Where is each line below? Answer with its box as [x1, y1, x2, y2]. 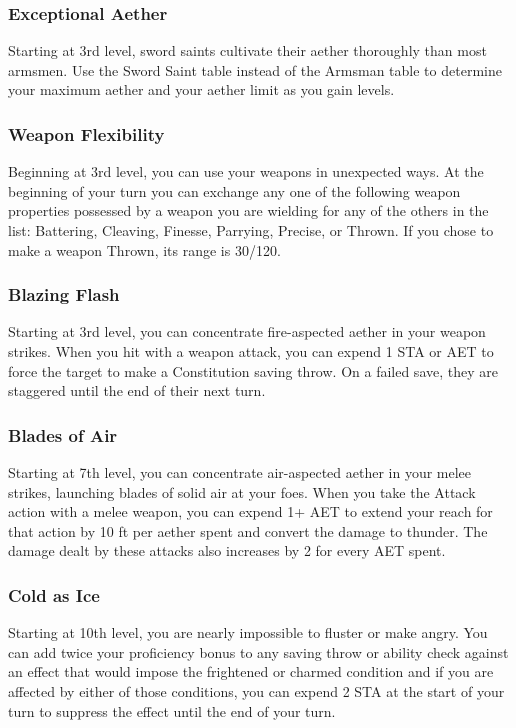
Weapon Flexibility [8, 121, 165, 146]
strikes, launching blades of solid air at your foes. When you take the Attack [8, 481, 476, 502]
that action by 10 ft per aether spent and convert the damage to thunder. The [8, 520, 488, 541]
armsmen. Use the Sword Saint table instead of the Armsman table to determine [8, 59, 502, 80]
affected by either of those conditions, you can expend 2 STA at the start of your [8, 680, 505, 701]
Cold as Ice [8, 582, 100, 607]
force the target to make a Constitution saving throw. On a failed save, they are [8, 360, 498, 381]
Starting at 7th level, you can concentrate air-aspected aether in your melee [8, 462, 472, 482]
